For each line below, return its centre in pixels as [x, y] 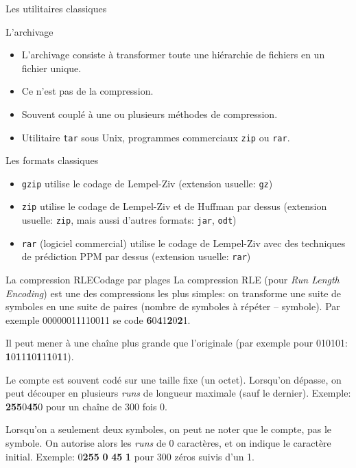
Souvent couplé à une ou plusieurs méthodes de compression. [150, 114]
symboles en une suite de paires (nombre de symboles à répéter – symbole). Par [173, 306]
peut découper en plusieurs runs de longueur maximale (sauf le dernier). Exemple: [178, 393]
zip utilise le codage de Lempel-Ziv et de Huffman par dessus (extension [174, 206]
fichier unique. [51, 68]
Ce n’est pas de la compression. [87, 91]
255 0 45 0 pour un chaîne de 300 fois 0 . [87, 406]
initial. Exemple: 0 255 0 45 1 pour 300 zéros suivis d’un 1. [130, 456]
